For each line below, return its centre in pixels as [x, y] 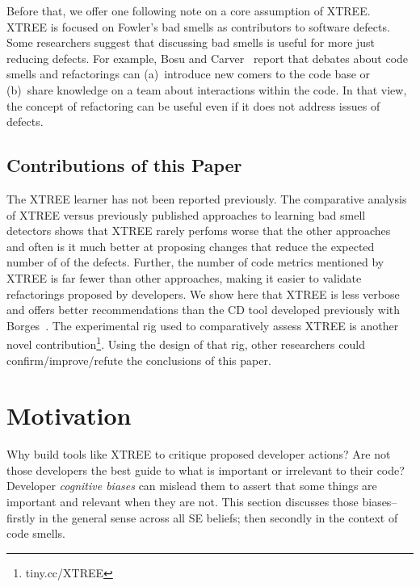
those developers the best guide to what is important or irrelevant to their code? [206, 470]
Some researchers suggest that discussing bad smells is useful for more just [191, 42]
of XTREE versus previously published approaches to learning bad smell [186, 214]
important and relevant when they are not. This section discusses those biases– [202, 502]
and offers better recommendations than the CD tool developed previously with [204, 310]
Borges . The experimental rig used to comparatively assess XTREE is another [203, 325]
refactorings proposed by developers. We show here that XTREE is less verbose [203, 293]
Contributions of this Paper [124, 165]
